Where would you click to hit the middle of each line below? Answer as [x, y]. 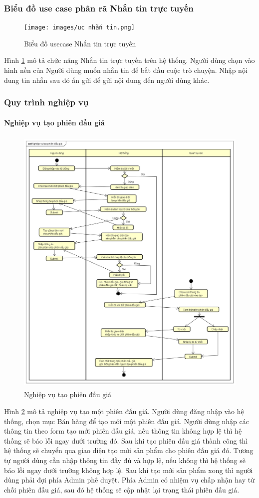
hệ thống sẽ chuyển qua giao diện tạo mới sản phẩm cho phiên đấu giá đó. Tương [129, 450]
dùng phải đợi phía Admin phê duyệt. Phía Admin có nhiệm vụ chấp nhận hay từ [129, 480]
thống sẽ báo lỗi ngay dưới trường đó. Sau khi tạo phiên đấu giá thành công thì [126, 440]
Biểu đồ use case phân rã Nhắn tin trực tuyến [99, 8]
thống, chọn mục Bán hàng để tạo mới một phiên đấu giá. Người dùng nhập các [127, 421]
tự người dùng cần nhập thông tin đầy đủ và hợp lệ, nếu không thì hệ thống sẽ [125, 460]
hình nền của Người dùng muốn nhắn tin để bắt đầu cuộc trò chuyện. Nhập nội [126, 70]
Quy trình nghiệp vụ [46, 102]
